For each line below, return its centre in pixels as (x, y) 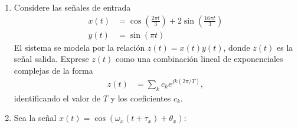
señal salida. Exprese (51, 59)
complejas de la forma (53, 70)
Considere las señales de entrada (72, 7)
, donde (237, 47)
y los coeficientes (141, 98)
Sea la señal (35, 118)
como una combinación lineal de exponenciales (199, 59)
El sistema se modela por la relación (79, 47)
